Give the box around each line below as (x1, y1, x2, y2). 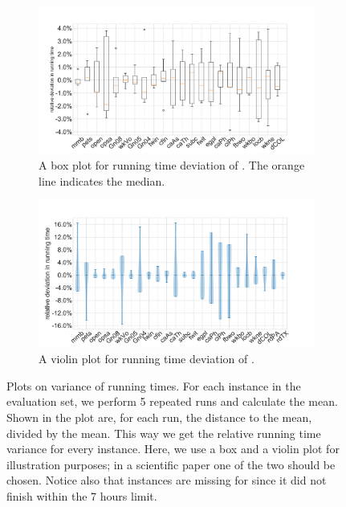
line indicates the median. (39, 172, 165, 189)
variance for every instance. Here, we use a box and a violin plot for (6, 440, 340, 457)
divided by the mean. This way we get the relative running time (6, 424, 321, 441)
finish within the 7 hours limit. (6, 487, 157, 504)
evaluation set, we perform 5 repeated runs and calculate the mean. (6, 393, 338, 410)
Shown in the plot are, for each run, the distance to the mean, (6, 409, 312, 425)
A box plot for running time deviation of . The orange (39, 157, 305, 174)
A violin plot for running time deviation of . (39, 350, 254, 367)
